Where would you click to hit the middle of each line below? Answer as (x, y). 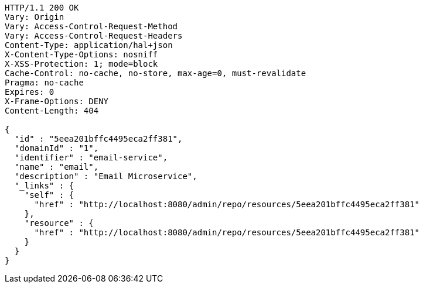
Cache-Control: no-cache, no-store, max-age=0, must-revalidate (156, 73)
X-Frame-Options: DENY (57, 101)
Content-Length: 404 (52, 111)
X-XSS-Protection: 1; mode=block (81, 64)
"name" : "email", (57, 167)
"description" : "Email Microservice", (106, 176)
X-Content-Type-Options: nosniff (81, 54)
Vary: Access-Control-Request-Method (91, 26)
